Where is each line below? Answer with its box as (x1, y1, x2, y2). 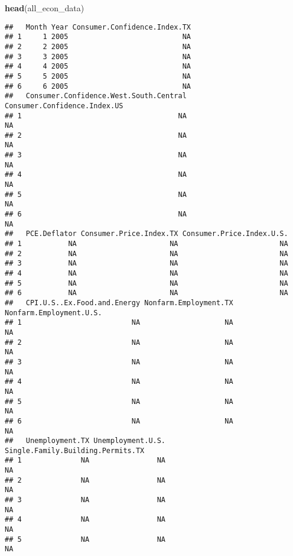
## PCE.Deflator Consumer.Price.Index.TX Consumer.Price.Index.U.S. (5, 229, 288, 238)
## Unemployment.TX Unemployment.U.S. (5, 437, 166, 445)
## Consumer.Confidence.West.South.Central (5, 92, 187, 101)
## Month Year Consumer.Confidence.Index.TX (5, 22, 191, 31)
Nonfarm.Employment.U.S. (5, 308, 102, 317)
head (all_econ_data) (5, 2, 84, 14)
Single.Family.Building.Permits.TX (5, 446, 145, 455)
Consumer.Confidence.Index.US (5, 101, 123, 110)
